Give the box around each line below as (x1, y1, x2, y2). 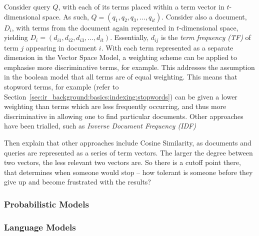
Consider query (4, 1, 50, 11)
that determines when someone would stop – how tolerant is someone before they (4, 166, 253, 177)
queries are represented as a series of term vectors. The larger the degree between (4, 147, 253, 157)
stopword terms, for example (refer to (4, 81, 119, 92)
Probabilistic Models (4, 197, 89, 210)
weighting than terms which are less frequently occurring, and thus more (4, 101, 226, 111)
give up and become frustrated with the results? (4, 176, 151, 187)
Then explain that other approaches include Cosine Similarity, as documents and (4, 137, 251, 147)
